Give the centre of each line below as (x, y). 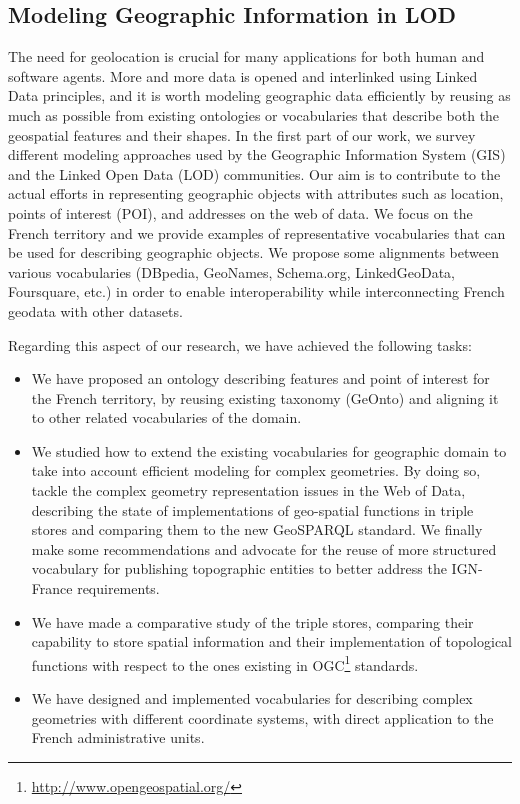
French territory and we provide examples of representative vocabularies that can (257, 232)
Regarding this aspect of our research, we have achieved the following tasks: (240, 344)
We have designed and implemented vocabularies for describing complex (252, 698)
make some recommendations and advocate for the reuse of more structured (264, 548)
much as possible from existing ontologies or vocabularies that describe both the (254, 114)
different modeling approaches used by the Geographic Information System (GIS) (257, 154)
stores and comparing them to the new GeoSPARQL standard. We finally (257, 529)
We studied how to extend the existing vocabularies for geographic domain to (269, 450)
